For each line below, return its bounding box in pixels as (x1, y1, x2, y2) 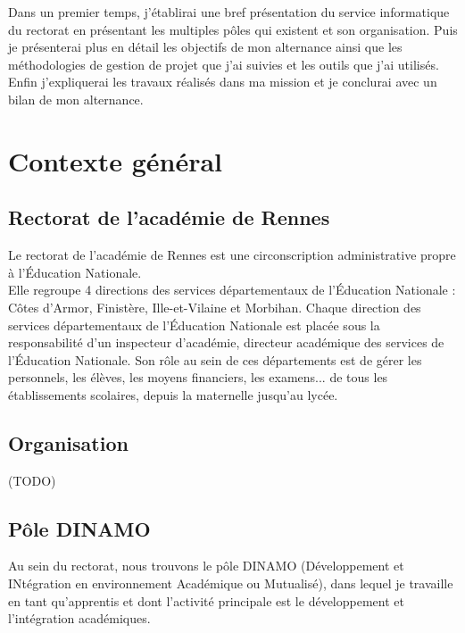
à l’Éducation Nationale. (8, 262, 142, 281)
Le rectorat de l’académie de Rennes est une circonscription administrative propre (8, 246, 456, 264)
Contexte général (8, 142, 222, 179)
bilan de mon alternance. (8, 89, 144, 108)
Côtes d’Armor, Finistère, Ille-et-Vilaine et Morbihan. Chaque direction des (8, 297, 421, 316)
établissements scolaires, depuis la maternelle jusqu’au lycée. (8, 385, 338, 404)
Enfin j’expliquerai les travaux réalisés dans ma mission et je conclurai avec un (8, 72, 437, 91)
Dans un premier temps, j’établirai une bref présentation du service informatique (8, 3, 450, 21)
